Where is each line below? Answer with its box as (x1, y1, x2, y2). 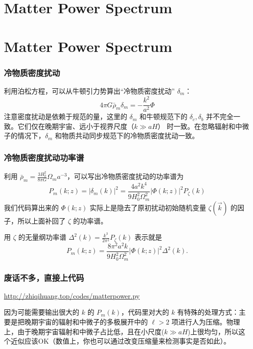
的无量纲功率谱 (18, 232, 67, 242)
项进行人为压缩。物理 (171, 317, 240, 327)
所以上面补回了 (17, 215, 66, 225)
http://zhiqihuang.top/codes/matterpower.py (4, 290, 140, 300)
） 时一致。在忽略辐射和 (158, 121, 235, 131)
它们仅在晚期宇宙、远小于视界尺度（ (17, 121, 134, 131)
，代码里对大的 (121, 307, 169, 317)
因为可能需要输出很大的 (4, 307, 79, 317)
